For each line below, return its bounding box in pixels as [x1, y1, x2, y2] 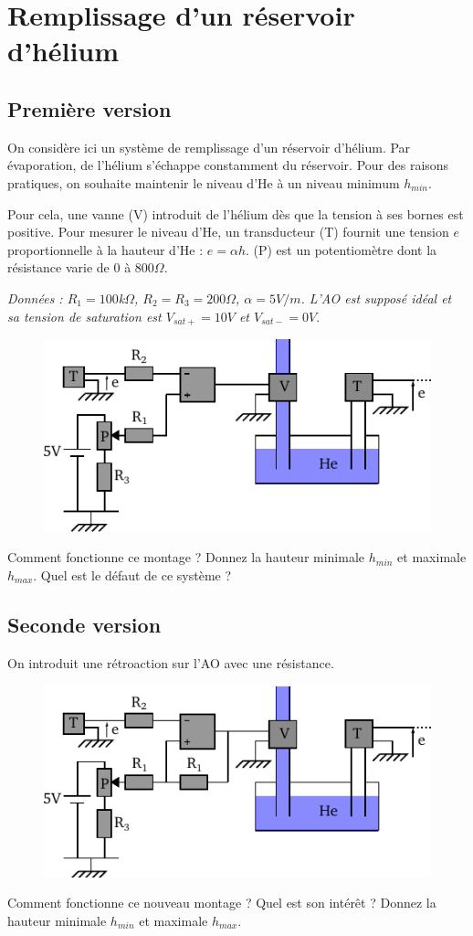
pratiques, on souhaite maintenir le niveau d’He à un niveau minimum [7, 173, 400, 192]
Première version [7, 94, 172, 122]
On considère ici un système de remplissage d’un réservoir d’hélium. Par [7, 137, 411, 156]
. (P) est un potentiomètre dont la [245, 239, 437, 259]
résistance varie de [7, 258, 110, 277]
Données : [7, 288, 63, 307]
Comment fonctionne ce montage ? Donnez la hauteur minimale [7, 548, 365, 567]
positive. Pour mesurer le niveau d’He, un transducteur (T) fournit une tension [7, 222, 449, 241]
